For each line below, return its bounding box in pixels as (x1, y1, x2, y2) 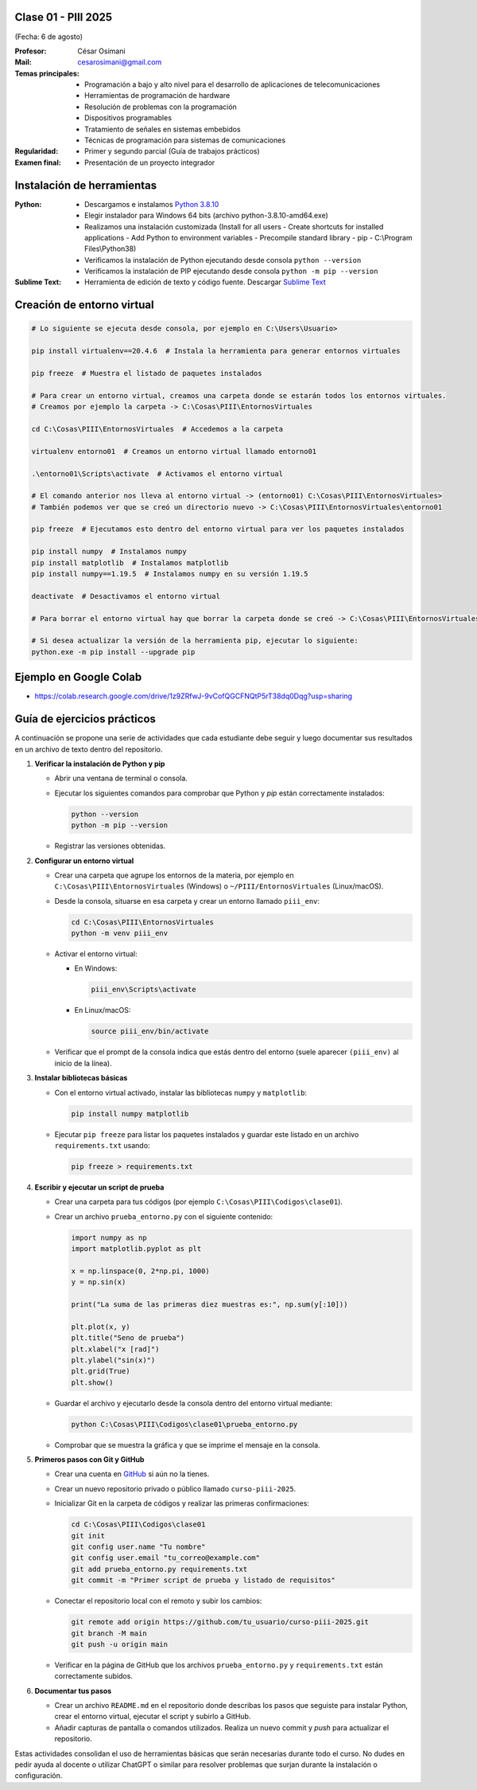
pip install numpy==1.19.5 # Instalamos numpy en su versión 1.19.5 (31, 569, 308, 579)
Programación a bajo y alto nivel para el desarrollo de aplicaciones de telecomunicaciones (84, 80, 381, 89)
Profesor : (14, 46, 47, 56)
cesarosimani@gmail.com (77, 57, 162, 67)
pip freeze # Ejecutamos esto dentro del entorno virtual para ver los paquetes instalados (31, 525, 405, 533)
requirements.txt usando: (54, 1140, 150, 1150)
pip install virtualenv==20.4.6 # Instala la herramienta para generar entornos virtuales (31, 346, 401, 356)
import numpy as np (71, 1233, 147, 1242)
